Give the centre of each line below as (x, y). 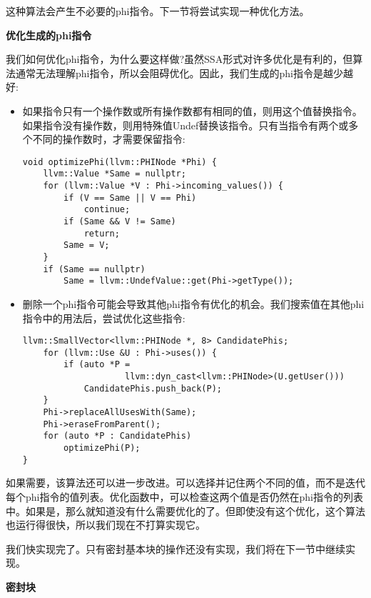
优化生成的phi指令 (49, 35)
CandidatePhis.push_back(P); (153, 388)
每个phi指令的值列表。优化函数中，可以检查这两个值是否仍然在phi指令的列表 (184, 496)
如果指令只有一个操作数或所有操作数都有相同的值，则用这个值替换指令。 (192, 110)
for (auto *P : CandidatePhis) (117, 436)
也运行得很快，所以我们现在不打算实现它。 (106, 525)
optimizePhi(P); (102, 448)
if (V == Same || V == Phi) (130, 198)
